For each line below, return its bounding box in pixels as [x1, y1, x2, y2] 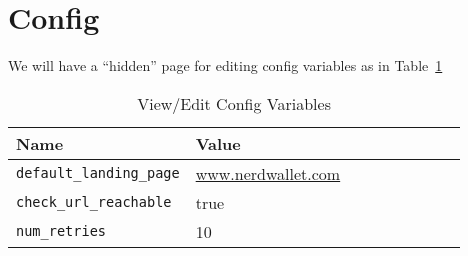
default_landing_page [16, 165, 180, 182]
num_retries [16, 223, 107, 240]
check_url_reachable [16, 194, 172, 211]
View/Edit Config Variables [137, 91, 331, 115]
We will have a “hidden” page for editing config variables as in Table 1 [8, 55, 443, 76]
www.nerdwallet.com [195, 161, 341, 185]
